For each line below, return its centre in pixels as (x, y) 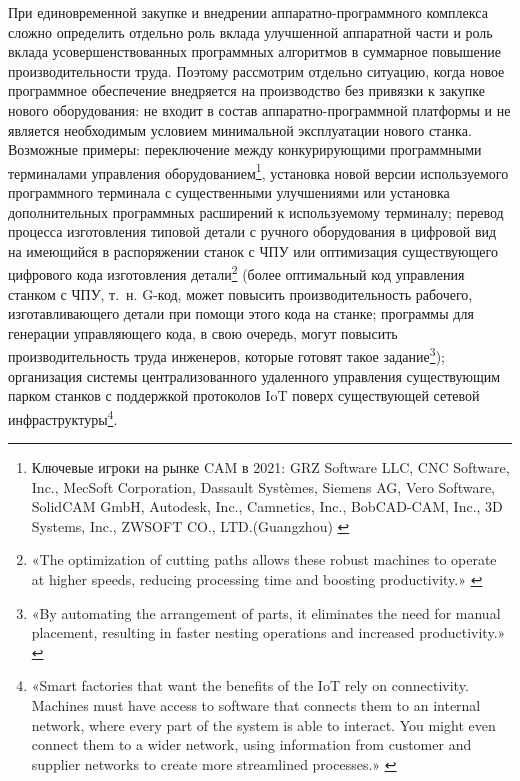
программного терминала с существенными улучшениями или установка (229, 192)
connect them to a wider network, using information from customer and (251, 744)
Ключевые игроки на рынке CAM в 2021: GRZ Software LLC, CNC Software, (270, 467)
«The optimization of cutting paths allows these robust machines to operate (264, 559)
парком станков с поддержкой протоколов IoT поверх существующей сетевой (244, 395)
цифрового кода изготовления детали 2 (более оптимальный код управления (236, 273)
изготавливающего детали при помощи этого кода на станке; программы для (241, 313)
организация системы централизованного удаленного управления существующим (254, 375)
